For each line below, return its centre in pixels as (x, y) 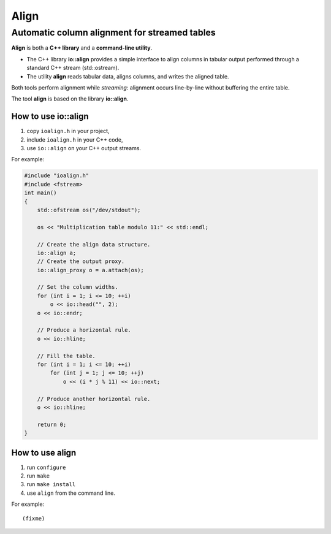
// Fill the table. (67, 356)
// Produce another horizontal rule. (94, 399)
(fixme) (34, 518)
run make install (51, 484)
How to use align (44, 453)
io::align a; (57, 253)
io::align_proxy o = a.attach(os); (90, 270)
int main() (40, 193)
